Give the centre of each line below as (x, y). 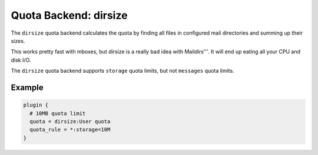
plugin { (36, 105)
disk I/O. (21, 60)
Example (27, 87)
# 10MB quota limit (58, 113)
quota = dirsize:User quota (70, 121)
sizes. (18, 41)
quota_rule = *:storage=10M (70, 130)
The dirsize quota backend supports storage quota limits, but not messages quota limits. (123, 71)
